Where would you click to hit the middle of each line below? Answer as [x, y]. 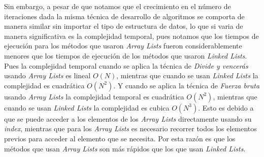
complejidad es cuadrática [44, 85]
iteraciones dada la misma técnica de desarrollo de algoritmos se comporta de [124, 16]
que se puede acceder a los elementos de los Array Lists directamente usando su [128, 118]
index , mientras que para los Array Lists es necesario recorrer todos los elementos [130, 128]
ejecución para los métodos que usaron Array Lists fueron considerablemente [123, 46]
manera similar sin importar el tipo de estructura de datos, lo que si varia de [124, 26]
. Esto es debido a [226, 107]
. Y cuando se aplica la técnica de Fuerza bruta [187, 85]
